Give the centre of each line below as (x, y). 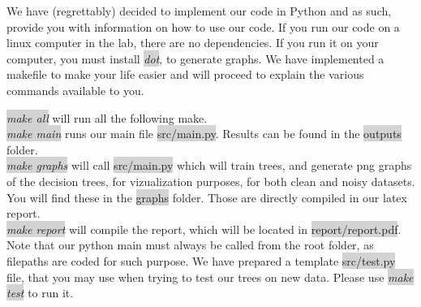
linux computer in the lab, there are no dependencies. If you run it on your (193, 43)
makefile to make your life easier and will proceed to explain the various (185, 74)
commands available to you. (75, 90)
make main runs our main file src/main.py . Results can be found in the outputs (204, 134)
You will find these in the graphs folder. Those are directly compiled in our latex (207, 197)
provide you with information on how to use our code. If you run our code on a (203, 26)
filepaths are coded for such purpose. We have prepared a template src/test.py (201, 260)
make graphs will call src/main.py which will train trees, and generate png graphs (209, 165)
